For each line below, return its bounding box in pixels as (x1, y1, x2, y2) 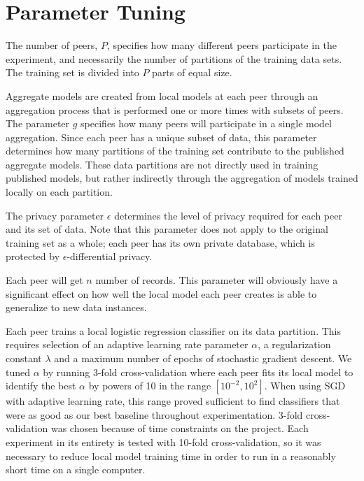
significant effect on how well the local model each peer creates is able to (6, 286, 317, 301)
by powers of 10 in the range (88, 378, 211, 393)
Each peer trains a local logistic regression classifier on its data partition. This (6, 323, 341, 338)
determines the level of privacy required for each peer (114, 208, 342, 222)
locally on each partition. (6, 185, 113, 199)
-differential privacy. (66, 249, 153, 264)
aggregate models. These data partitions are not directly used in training (6, 157, 318, 171)
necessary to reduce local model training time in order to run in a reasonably (6, 448, 336, 463)
